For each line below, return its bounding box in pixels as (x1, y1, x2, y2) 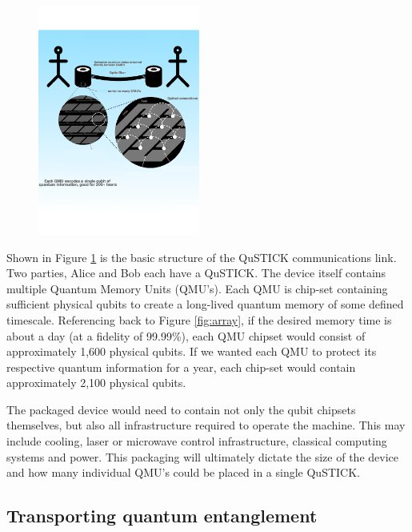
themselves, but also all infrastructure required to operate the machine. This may (6, 417, 406, 433)
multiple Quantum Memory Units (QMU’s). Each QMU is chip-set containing (6, 280, 388, 296)
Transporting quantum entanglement (6, 503, 318, 528)
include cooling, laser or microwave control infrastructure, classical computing (6, 433, 387, 449)
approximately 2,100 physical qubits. (6, 374, 186, 391)
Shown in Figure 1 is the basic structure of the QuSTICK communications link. (6, 248, 397, 265)
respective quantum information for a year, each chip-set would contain (6, 358, 356, 375)
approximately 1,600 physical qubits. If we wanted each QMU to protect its (6, 343, 377, 360)
